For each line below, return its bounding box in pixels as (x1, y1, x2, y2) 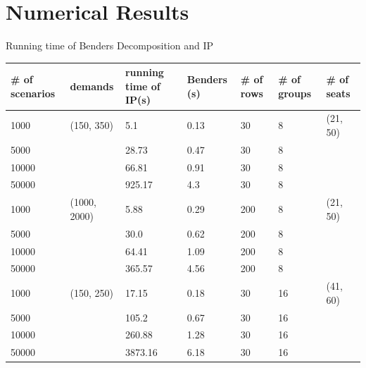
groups (278, 85, 312, 100)
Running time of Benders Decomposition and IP (6, 38, 213, 53)
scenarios (11, 85, 56, 100)
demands (70, 78, 114, 93)
